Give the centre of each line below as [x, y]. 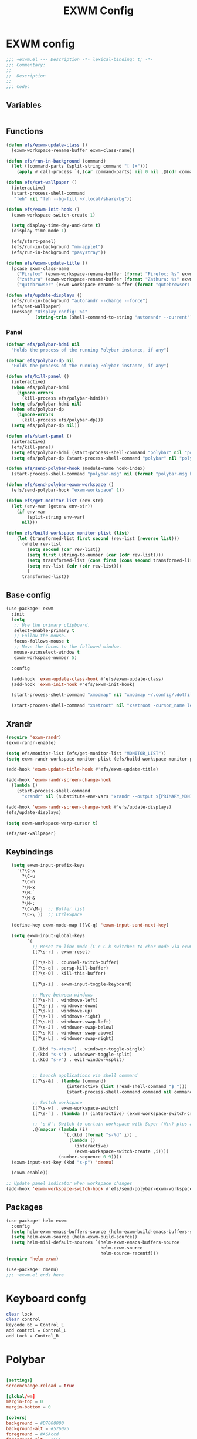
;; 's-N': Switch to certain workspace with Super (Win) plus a [112, 1124]
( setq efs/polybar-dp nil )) [46, 426]
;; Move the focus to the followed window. [68, 647]
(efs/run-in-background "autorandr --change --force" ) [80, 301]
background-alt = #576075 [38, 1428]
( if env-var [31, 512]
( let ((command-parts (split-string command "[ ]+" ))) [80, 166]
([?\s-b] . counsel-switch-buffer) [75, 963]
